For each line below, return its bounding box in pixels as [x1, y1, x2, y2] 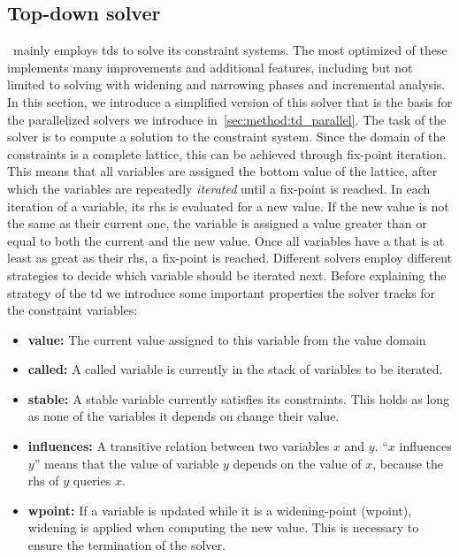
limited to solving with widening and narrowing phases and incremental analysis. [7, 75, 446, 94]
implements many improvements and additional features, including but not [7, 57, 413, 76]
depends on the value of [233, 454, 362, 472]
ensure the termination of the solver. [27, 536, 226, 554]
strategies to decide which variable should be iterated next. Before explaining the [7, 265, 447, 284]
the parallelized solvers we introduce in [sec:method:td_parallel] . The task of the [7, 110, 447, 128]
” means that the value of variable [34, 454, 219, 472]
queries [73, 471, 111, 490]
